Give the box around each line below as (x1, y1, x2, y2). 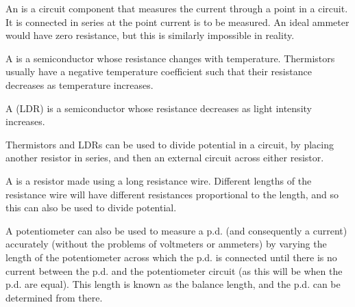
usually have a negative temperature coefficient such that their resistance (5, 64, 312, 79)
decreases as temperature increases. (5, 77, 154, 92)
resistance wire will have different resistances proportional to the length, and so (5, 187, 339, 201)
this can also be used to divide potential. (5, 200, 177, 215)
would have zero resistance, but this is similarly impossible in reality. (5, 28, 295, 42)
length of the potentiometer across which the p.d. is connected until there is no (5, 250, 337, 264)
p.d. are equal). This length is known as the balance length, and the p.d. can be (5, 277, 341, 291)
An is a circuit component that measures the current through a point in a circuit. (5, 1, 348, 15)
